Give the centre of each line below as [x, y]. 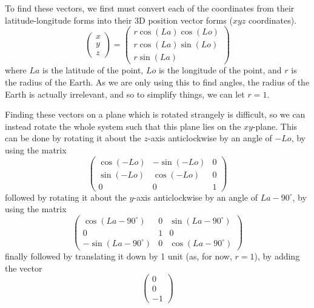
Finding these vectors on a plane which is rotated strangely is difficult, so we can [155, 114]
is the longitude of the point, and [220, 70]
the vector [24, 268]
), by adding [277, 256]
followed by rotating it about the [66, 197]
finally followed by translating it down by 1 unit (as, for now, [119, 256]
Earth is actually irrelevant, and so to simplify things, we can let [125, 94]
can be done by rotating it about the [73, 138]
